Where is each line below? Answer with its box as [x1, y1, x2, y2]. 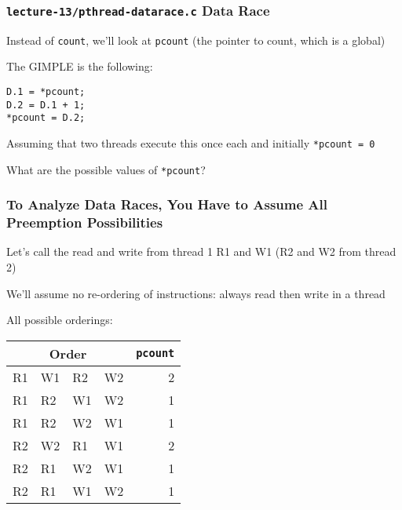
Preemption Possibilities [6, 213, 163, 232]
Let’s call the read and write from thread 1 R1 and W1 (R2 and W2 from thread [6, 243, 397, 260]
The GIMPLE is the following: [6, 58, 153, 75]
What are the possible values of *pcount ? [6, 161, 206, 177]
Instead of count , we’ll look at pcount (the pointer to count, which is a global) [6, 31, 386, 48]
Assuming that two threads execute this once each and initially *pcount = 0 [6, 135, 375, 151]
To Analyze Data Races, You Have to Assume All [6, 195, 327, 214]
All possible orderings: [6, 311, 113, 328]
